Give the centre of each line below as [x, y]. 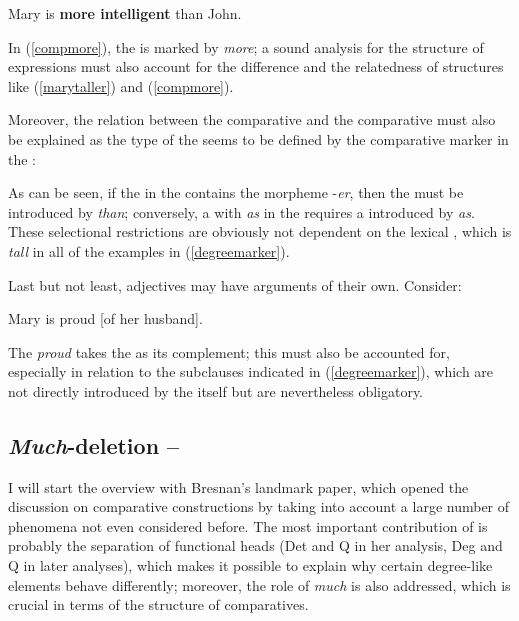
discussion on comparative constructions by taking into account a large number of [259, 506]
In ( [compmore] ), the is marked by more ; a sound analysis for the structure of [246, 46]
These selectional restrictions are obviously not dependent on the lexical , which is [260, 231]
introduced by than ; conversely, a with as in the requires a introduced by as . [241, 211]
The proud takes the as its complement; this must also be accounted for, [229, 351]
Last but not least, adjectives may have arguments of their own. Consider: [235, 284]
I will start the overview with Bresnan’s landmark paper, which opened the [238, 486]
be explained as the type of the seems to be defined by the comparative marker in [258, 138]
